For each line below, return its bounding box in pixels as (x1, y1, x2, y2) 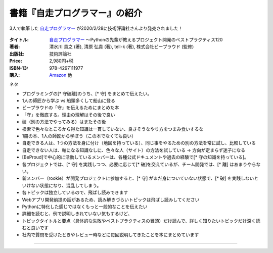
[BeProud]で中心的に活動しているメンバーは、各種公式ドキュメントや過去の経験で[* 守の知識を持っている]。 (22, 154, 249, 160)
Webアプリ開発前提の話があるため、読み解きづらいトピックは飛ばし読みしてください (22, 196, 200, 203)
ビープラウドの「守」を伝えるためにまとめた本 (22, 105, 119, 111)
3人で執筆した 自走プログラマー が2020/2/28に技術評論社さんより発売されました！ (9, 25, 183, 31)
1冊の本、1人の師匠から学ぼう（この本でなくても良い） (22, 133, 136, 139)
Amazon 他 (49, 72, 72, 78)
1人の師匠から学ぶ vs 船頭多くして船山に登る (22, 97, 116, 104)
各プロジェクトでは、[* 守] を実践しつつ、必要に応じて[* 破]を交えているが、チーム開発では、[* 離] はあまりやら (22, 161, 256, 167)
